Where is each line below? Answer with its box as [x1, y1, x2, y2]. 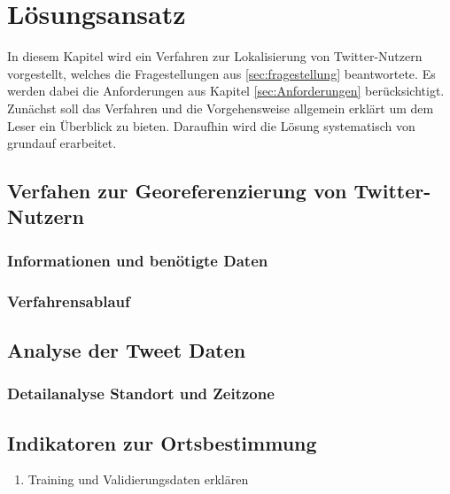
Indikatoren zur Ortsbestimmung [7, 428, 317, 456]
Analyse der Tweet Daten [7, 336, 246, 363]
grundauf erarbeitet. [7, 134, 117, 152]
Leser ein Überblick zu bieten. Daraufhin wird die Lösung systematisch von [7, 116, 415, 135]
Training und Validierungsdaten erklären [27, 470, 249, 489]
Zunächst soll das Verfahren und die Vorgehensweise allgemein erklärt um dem [7, 98, 434, 117]
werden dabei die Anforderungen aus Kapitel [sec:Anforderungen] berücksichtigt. [7, 81, 445, 100]
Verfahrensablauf [7, 289, 130, 312]
